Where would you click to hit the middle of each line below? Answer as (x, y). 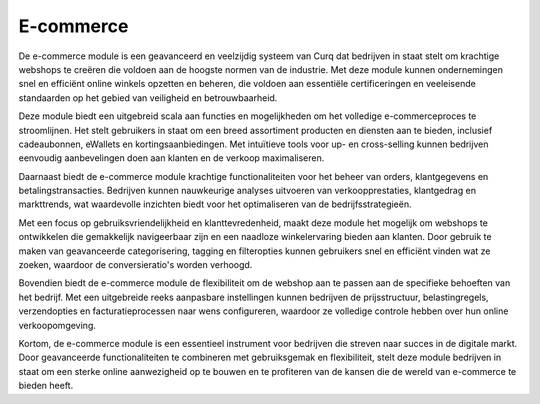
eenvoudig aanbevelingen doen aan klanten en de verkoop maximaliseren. (171, 158)
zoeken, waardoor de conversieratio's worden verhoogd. (135, 265)
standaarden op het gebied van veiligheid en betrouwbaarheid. (148, 97)
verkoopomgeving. (57, 325)
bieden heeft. (46, 386)
